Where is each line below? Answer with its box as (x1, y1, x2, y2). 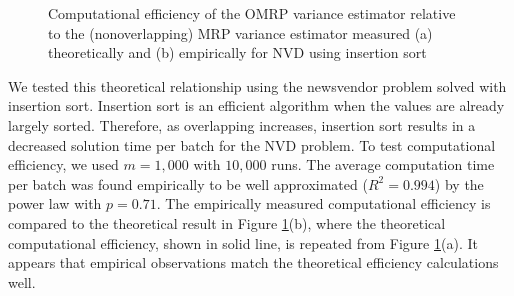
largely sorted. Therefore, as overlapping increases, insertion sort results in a (8, 114, 476, 135)
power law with (8, 193, 102, 214)
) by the (434, 173, 484, 194)
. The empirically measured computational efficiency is (156, 193, 491, 214)
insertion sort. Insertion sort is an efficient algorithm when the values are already (8, 95, 505, 116)
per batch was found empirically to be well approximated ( (8, 173, 368, 194)
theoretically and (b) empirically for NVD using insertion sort (48, 42, 427, 63)
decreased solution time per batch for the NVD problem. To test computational (8, 134, 496, 155)
